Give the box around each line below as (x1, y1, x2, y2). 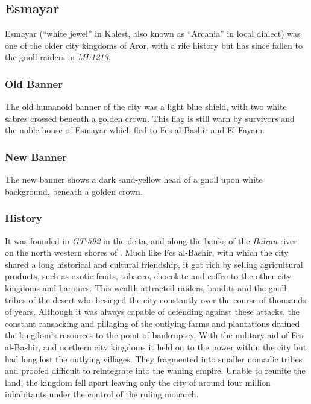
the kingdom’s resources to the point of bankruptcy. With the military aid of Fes (5, 329, 303, 341)
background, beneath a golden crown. (5, 185, 143, 197)
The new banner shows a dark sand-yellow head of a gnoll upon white (5, 173, 263, 186)
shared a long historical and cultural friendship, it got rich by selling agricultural (5, 257, 303, 270)
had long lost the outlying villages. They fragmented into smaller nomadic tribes (5, 352, 303, 365)
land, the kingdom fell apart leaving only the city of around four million (5, 376, 271, 388)
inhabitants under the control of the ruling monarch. (5, 388, 199, 400)
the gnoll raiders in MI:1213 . (5, 51, 111, 63)
